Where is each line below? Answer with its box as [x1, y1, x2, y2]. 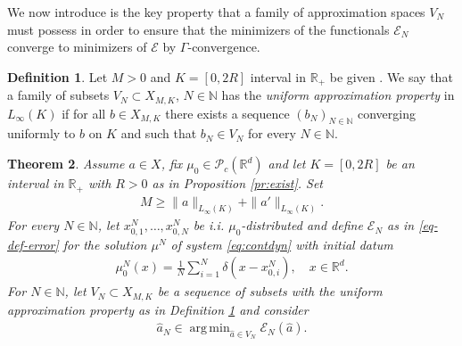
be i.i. [193, 216, 225, 235]
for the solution [62, 235, 147, 253]
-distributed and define [241, 216, 363, 235]
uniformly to [7, 124, 76, 143]
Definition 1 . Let [7, 67, 108, 86]
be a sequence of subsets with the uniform [157, 282, 383, 301]
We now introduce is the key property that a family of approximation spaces [7, 3, 425, 21]
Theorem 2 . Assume [7, 154, 125, 173]
